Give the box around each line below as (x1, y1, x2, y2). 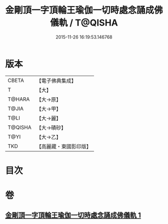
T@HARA (7, 96, 30, 103)
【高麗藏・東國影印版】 (36, 143, 91, 150)
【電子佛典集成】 (36, 77, 76, 84)
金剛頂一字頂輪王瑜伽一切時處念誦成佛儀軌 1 (5, 211, 141, 219)
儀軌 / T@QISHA (49, 17, 118, 29)
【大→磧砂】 (36, 124, 66, 131)
